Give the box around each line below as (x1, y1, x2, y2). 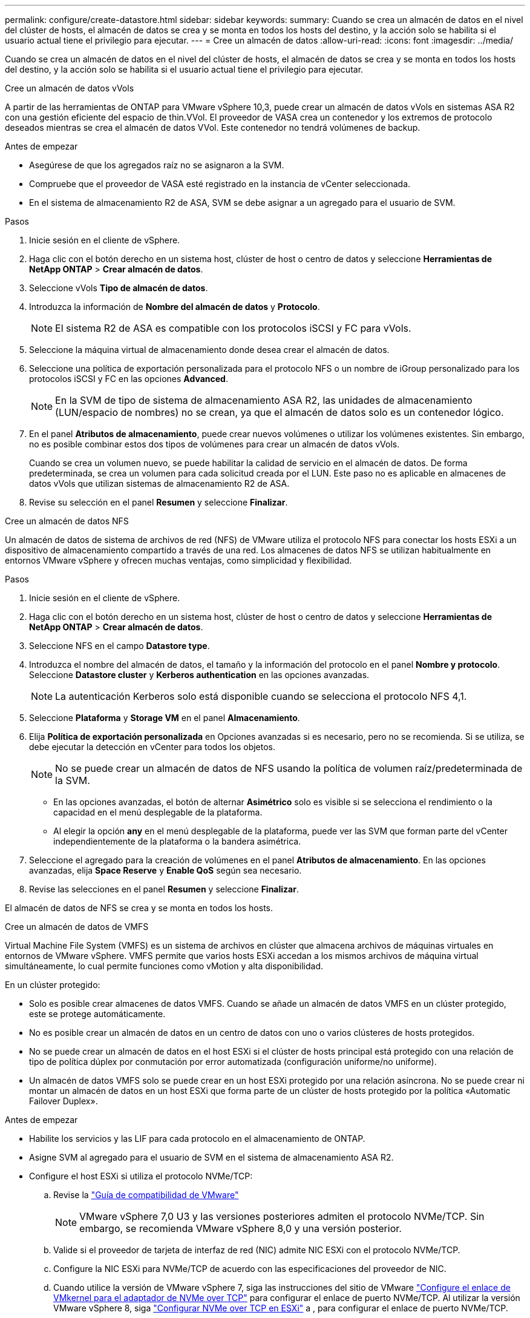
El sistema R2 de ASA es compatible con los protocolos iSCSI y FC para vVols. (55, 322, 411, 334)
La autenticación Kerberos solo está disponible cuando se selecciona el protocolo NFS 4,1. (55, 690, 467, 702)
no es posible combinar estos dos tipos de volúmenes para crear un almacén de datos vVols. (29, 439, 400, 449)
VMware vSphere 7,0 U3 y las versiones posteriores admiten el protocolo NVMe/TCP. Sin (79, 1210, 485, 1222)
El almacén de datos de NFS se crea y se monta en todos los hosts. (5, 903, 273, 913)
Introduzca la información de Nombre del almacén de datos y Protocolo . (29, 301, 320, 312)
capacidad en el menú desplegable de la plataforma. (53, 807, 263, 817)
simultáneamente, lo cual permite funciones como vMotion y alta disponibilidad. (5, 961, 324, 971)
